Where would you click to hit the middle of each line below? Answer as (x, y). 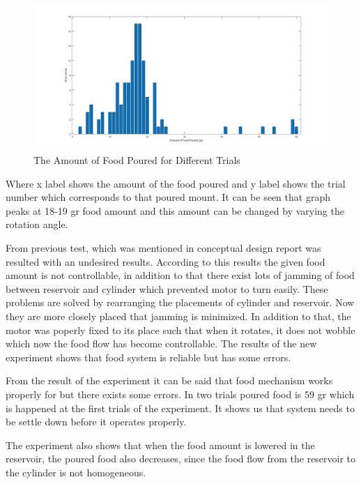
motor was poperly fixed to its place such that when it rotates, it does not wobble (180, 330)
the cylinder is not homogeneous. (76, 472)
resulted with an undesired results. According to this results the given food (166, 261)
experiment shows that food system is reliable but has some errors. (148, 357)
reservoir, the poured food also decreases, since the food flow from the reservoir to (181, 459)
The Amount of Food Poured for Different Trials (137, 160)
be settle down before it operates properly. (96, 422)
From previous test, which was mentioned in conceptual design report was (163, 248)
